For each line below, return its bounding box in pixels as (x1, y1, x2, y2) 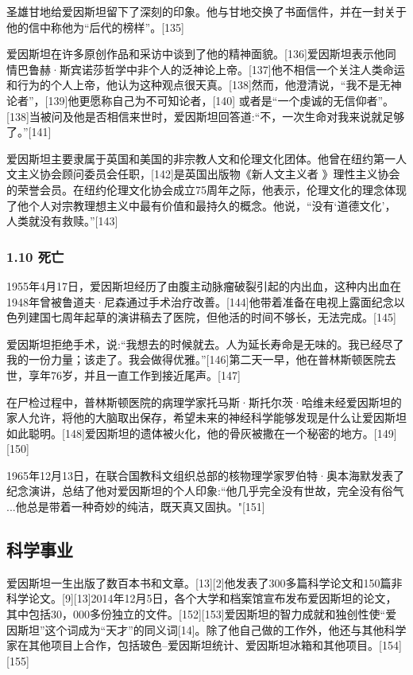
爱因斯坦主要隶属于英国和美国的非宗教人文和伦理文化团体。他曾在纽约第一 (6, 150, 396, 166)
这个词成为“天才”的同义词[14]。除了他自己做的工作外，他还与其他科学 (44, 621, 407, 638)
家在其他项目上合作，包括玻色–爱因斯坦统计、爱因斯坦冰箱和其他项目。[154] (6, 637, 402, 654)
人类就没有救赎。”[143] (6, 213, 118, 229)
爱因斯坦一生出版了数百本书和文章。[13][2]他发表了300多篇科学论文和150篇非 (6, 574, 403, 591)
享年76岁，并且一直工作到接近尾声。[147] (28, 366, 241, 383)
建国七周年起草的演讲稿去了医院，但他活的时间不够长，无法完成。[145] (28, 309, 396, 326)
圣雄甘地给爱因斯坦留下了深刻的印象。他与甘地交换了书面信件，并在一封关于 (6, 3, 407, 19)
